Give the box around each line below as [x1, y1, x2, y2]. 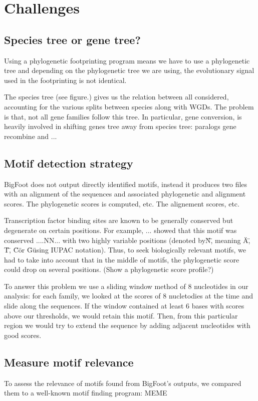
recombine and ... [4, 130, 57, 141]
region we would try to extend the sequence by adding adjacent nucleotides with [4, 320, 250, 330]
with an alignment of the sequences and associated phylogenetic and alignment [4, 188, 246, 199]
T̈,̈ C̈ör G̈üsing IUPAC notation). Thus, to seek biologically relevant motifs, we [4, 244, 246, 255]
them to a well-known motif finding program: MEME [4, 387, 167, 398]
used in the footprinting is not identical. [4, 74, 127, 85]
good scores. [4, 329, 42, 340]
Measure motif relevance [4, 354, 134, 369]
